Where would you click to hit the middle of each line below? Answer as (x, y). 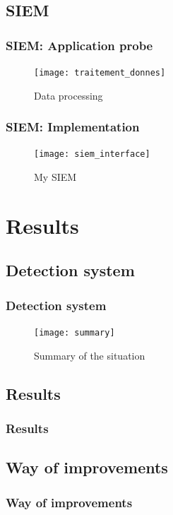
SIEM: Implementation (73, 127)
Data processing (68, 95)
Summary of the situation (90, 355)
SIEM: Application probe (79, 45)
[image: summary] (74, 333)
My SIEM (55, 177)
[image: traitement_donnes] (100, 73)
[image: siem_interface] (92, 154)
